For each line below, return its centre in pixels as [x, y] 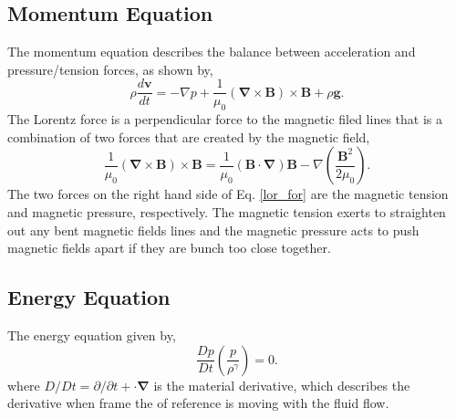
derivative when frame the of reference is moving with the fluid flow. [198, 403]
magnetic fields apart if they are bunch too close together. [169, 248]
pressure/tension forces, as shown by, [110, 69]
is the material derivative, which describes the [282, 385]
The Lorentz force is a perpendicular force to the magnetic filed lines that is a [225, 119]
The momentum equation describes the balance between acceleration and [212, 52]
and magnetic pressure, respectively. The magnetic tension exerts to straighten [227, 212]
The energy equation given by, [92, 335]
